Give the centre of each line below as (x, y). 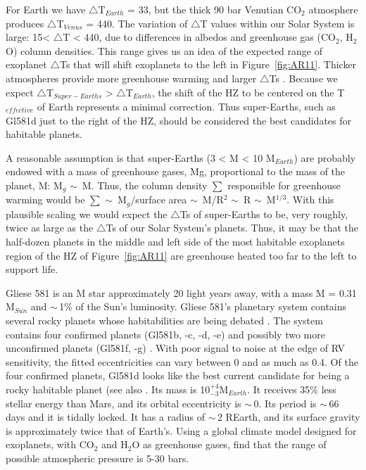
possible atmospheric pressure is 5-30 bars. (97, 458)
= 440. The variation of (137, 23)
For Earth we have (46, 9)
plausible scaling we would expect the (87, 214)
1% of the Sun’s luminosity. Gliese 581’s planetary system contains (203, 306)
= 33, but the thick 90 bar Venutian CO (215, 9)
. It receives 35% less (292, 389)
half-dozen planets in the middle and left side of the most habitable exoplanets (175, 242)
